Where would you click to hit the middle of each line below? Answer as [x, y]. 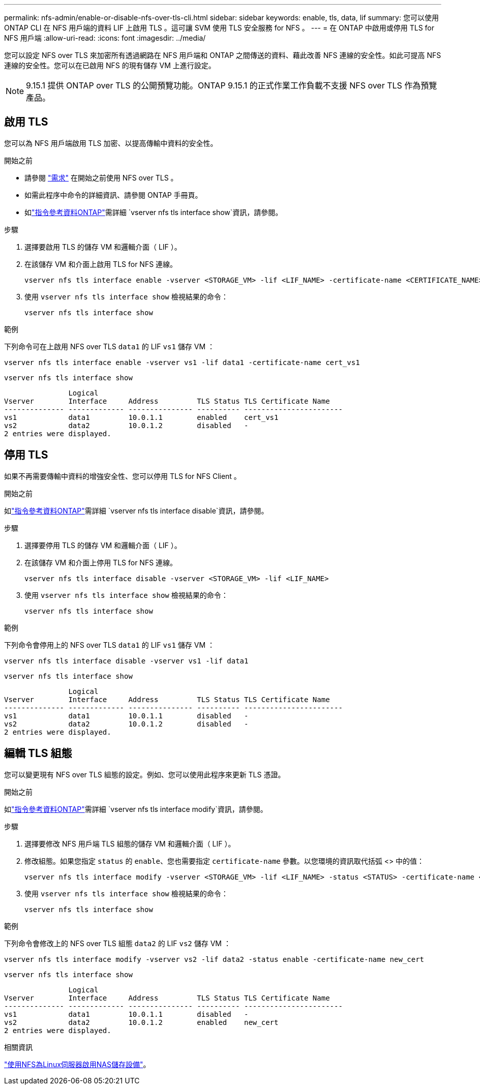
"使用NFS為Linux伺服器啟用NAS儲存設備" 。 [77, 1064]
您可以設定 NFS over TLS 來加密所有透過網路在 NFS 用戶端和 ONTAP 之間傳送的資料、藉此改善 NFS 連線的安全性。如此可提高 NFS [223, 55]
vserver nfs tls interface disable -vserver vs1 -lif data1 [126, 661]
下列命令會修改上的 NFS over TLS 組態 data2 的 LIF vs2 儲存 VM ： [117, 943]
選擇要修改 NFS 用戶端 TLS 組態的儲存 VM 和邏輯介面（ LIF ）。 [130, 843]
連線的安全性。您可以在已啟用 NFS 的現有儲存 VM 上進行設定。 [110, 65]
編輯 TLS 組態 [38, 753]
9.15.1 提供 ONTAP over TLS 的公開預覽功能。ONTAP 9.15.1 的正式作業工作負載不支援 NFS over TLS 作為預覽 [232, 85]
